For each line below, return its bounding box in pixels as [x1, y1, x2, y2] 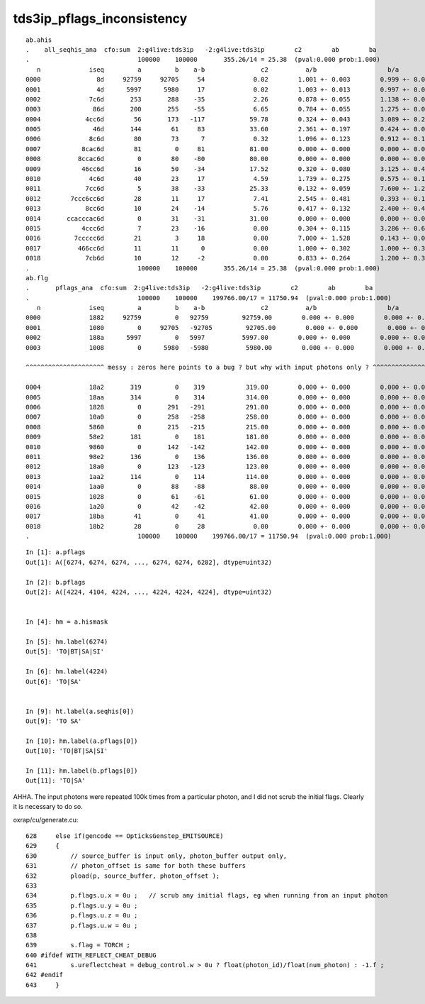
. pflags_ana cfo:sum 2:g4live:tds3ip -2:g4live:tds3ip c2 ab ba [25, 284, 373, 292]
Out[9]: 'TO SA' [25, 717, 82, 725]
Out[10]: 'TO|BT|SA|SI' [25, 747, 108, 755]
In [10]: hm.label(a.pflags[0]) [25, 737, 138, 745]
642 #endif [25, 971, 64, 979]
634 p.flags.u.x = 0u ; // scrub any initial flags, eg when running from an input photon [25, 891, 388, 900]
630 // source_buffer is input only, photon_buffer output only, [25, 851, 288, 860]
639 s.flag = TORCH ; [25, 941, 131, 949]
